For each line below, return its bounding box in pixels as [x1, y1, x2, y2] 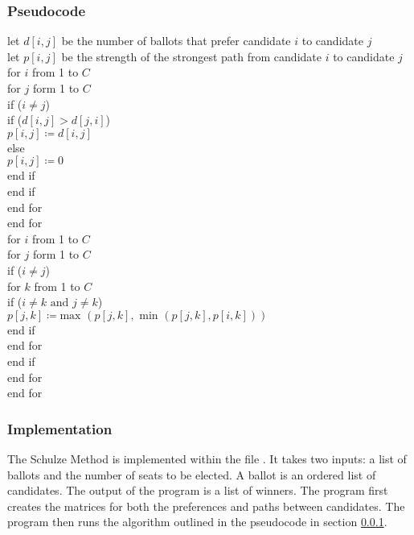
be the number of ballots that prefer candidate [61, 32, 291, 49]
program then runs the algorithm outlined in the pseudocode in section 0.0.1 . [7, 513, 387, 530]
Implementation [7, 418, 113, 438]
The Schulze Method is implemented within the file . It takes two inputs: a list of [7, 450, 407, 467]
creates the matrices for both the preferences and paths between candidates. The [7, 497, 405, 514]
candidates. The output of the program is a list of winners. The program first [7, 482, 388, 499]
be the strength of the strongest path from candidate [61, 48, 322, 64]
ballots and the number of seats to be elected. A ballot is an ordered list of [7, 466, 376, 483]
